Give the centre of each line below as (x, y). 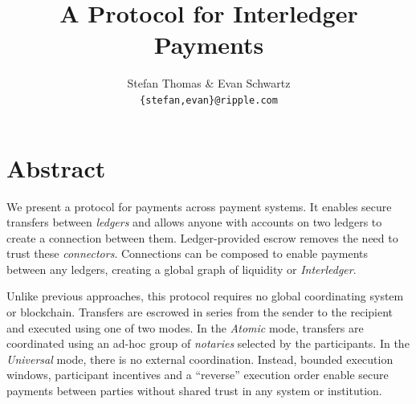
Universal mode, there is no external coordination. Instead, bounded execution (200, 359)
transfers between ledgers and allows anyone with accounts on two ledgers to (194, 222)
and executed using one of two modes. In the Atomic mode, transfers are (185, 327)
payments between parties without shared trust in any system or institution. (194, 391)
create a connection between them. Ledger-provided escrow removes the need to (202, 237)
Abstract (56, 167)
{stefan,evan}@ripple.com (209, 100)
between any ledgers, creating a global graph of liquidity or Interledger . (181, 269)
